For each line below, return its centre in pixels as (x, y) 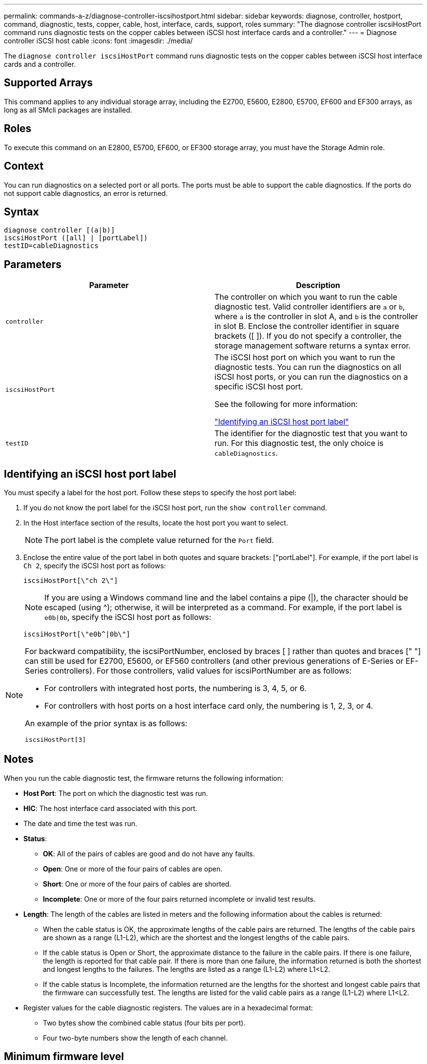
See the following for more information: (286, 404)
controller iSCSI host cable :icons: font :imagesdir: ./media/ (98, 41)
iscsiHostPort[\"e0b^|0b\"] (77, 634)
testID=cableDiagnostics (51, 246)
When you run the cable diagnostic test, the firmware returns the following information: (144, 778)
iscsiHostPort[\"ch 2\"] (71, 581)
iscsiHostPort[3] (56, 740)
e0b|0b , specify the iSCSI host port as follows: (128, 617)
